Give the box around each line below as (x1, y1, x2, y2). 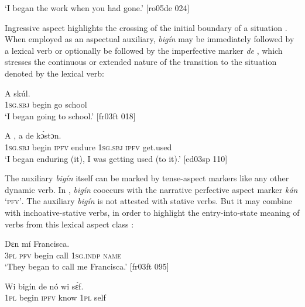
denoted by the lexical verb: (5, 67, 104, 79)
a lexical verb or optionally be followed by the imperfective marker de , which (5, 44, 283, 56)
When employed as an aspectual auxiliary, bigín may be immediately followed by (5, 33, 294, 45)
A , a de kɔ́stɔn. (5, 129, 61, 142)
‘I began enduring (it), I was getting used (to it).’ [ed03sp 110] (5, 152, 228, 164)
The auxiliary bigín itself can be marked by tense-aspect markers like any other (5, 172, 289, 184)
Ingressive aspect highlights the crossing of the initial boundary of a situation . (5, 21, 287, 33)
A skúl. (5, 87, 30, 99)
